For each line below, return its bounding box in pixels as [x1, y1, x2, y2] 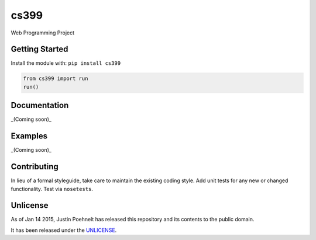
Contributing [11, 162, 59, 172]
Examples [11, 131, 48, 141]
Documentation [11, 100, 69, 110]
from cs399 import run [23, 75, 88, 82]
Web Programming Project [11, 29, 75, 36]
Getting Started [11, 44, 68, 54]
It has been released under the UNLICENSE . [11, 227, 117, 234]
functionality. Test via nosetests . [11, 185, 94, 192]
